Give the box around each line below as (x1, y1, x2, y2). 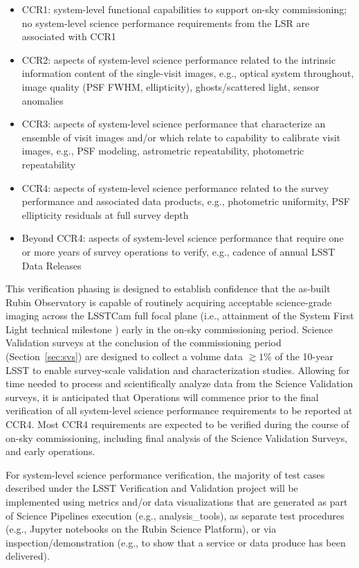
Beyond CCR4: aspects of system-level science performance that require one (21, 231, 344, 245)
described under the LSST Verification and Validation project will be (6, 481, 298, 495)
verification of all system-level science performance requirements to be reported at (6, 403, 353, 418)
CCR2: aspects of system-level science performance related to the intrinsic (21, 52, 336, 66)
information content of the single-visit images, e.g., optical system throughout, (21, 66, 354, 80)
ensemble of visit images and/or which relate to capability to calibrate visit (21, 130, 341, 144)
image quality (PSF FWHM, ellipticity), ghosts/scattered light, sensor (21, 79, 320, 94)
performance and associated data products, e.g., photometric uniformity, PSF (21, 194, 350, 208)
